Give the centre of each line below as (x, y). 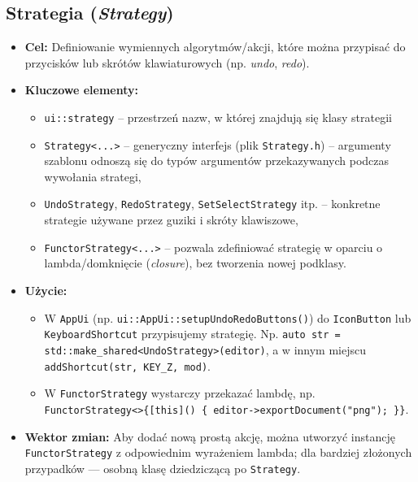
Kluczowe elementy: (81, 90)
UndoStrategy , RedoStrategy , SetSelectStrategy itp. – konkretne (212, 204)
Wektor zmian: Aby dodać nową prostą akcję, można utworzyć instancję (210, 436)
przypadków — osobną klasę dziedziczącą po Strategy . (163, 468)
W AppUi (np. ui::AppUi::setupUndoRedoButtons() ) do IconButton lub (228, 317)
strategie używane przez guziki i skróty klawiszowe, (171, 220)
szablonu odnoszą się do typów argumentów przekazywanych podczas (217, 161)
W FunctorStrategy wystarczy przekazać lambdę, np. (180, 393)
